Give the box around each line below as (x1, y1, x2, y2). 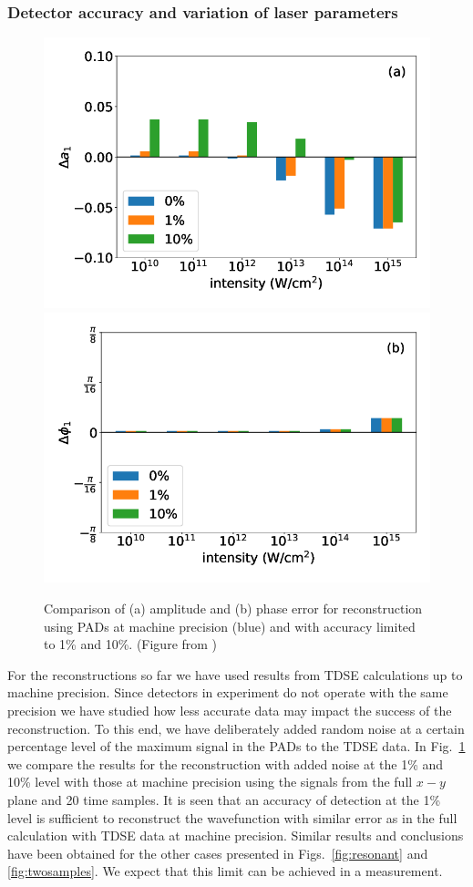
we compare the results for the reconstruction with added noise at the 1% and (7, 754, 444, 773)
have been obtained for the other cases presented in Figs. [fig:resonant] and (7, 843, 428, 862)
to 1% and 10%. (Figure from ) (44, 634, 218, 654)
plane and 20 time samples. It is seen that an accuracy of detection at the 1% (7, 789, 441, 809)
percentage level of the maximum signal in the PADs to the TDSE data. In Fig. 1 (7, 737, 466, 756)
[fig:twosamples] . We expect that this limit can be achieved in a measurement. (7, 861, 443, 881)
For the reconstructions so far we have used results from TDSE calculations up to (7, 665, 463, 684)
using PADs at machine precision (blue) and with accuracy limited (44, 616, 416, 635)
